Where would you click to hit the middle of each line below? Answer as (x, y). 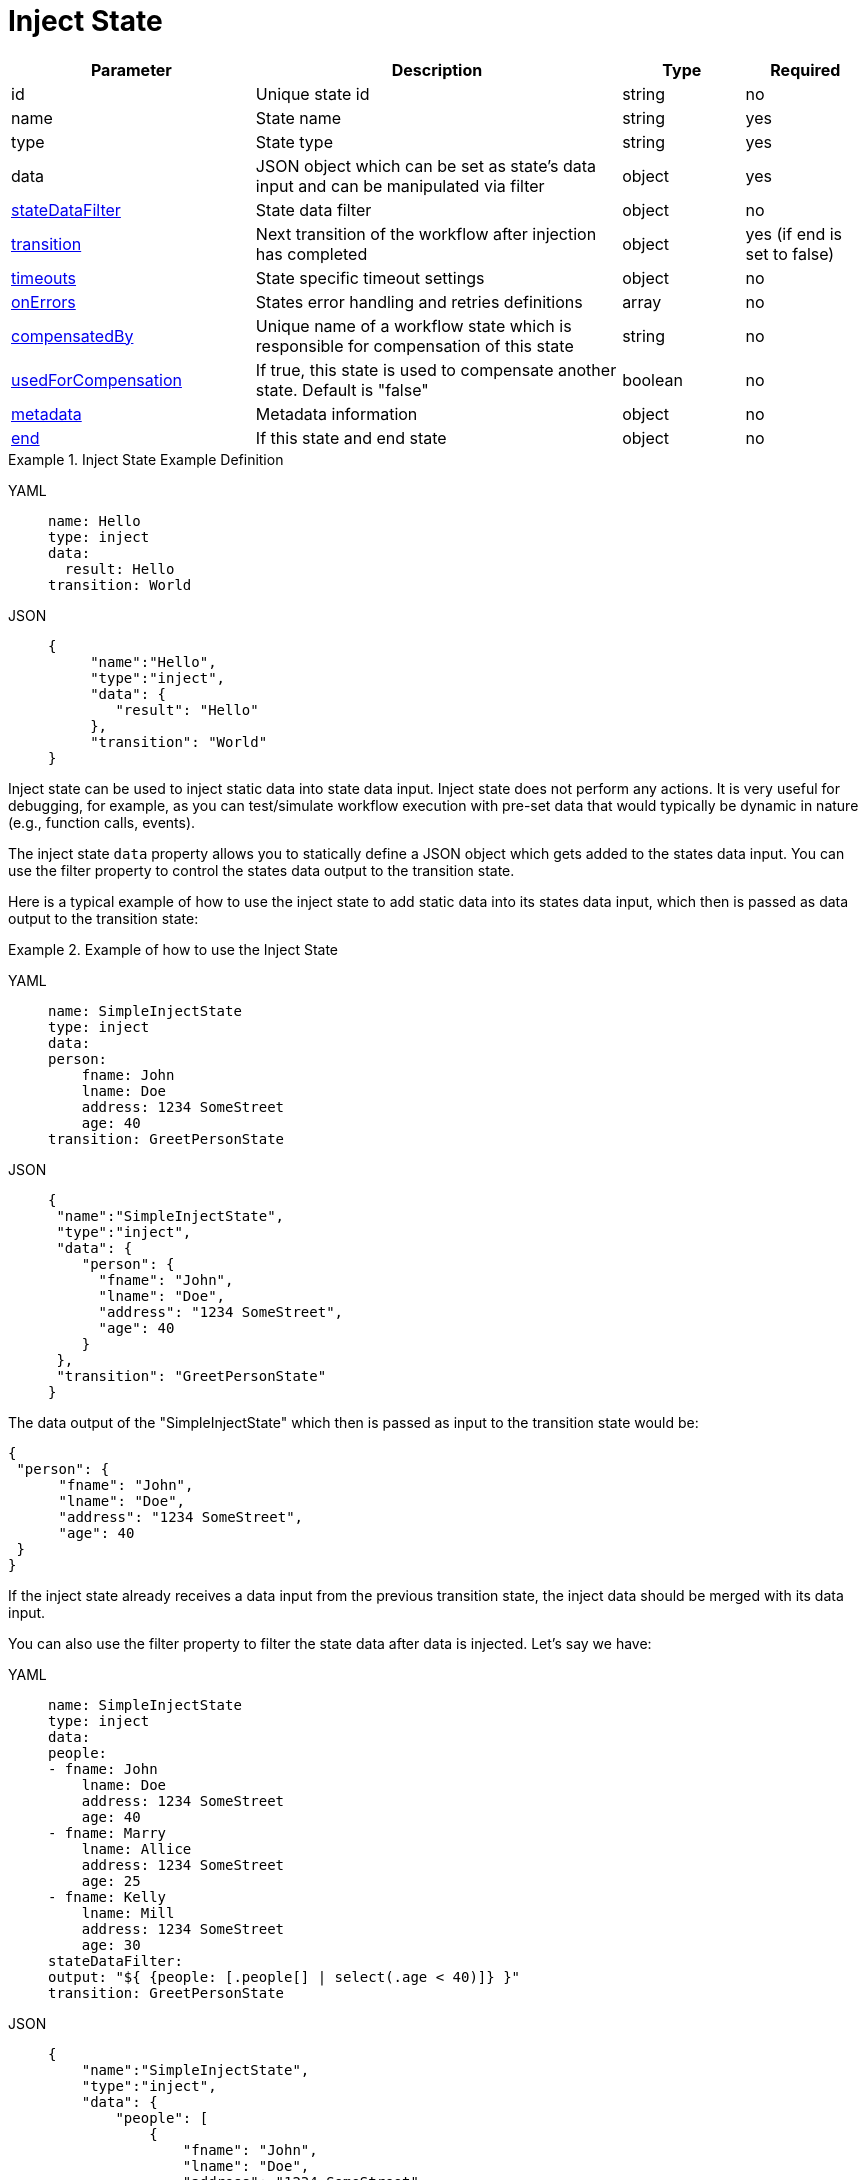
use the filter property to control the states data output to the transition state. (261, 870)
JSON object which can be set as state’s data (426, 165)
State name (298, 117)
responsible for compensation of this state (414, 345)
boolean (652, 379)
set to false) (790, 253)
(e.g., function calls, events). (102, 822)
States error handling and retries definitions (419, 301)
